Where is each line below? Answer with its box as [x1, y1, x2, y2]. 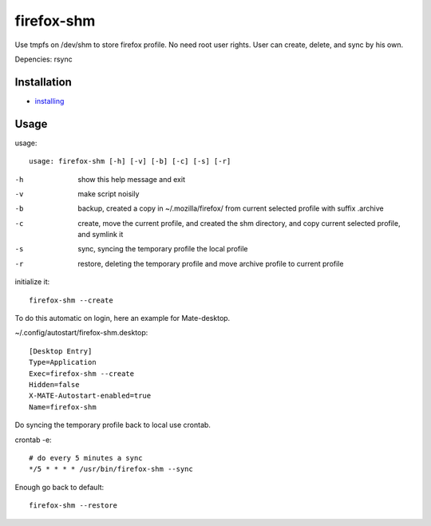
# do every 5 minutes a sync [29, 453, 143, 462]
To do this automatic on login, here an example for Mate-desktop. [14, 314, 231, 323]
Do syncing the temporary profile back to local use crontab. [14, 420, 212, 430]
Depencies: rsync [14, 54, 73, 64]
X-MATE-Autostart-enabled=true [29, 391, 152, 401]
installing [34, 96, 65, 105]
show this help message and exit [77, 174, 185, 184]
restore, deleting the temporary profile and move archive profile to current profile [77, 259, 344, 268]
